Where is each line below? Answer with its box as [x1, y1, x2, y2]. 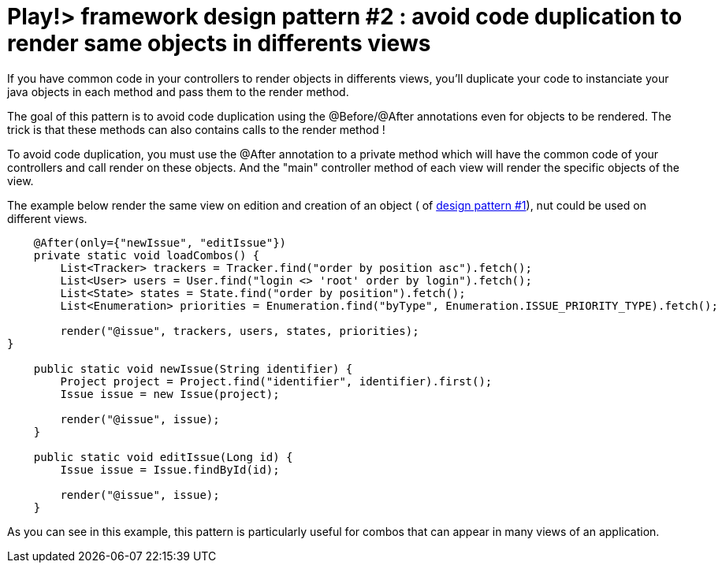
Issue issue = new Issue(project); [60, 387, 280, 400]
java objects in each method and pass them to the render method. [7, 84, 349, 99]
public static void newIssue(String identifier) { [33, 362, 353, 375]
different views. [7, 211, 87, 225]
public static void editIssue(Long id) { [33, 450, 293, 463]
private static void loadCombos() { [33, 248, 260, 262]
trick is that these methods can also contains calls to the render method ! [7, 122, 385, 136]
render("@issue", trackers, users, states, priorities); [60, 324, 419, 337]
